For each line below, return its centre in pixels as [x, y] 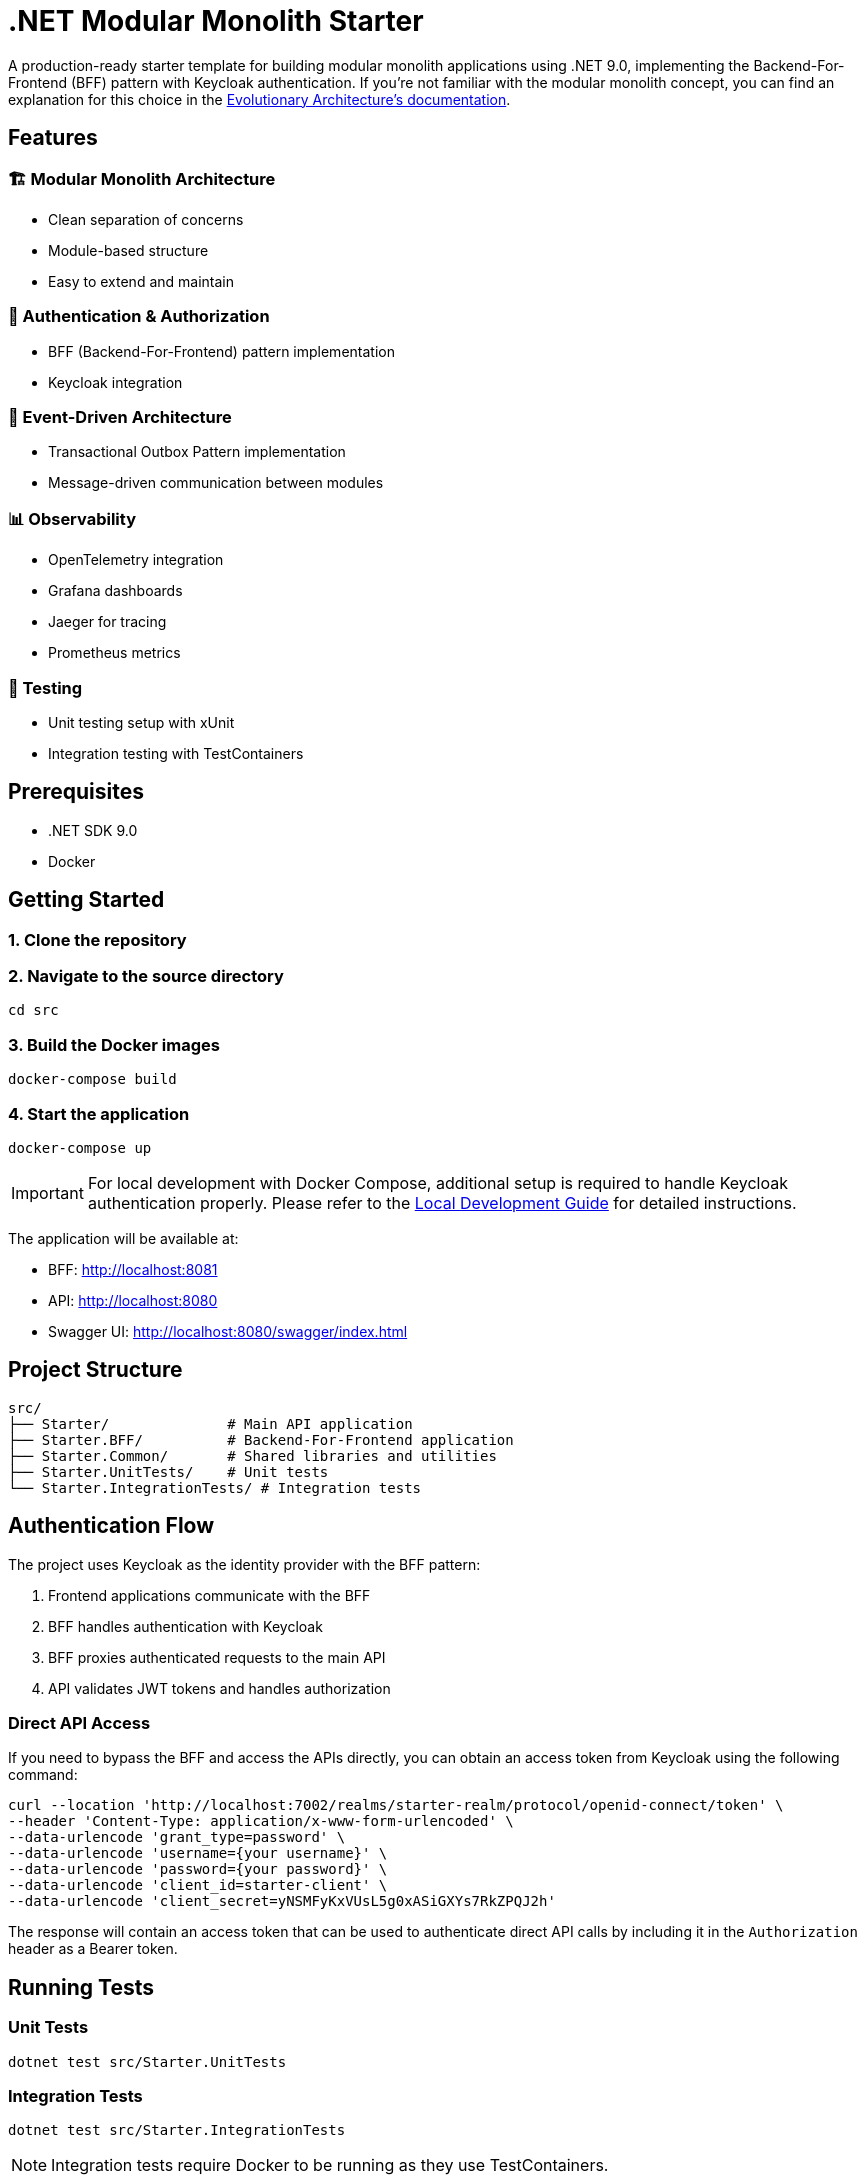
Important [47, 1192]
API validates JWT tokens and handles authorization [219, 1688]
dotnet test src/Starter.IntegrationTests [177, 2130]
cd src [33, 1010]
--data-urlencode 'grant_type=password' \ [177, 1837]
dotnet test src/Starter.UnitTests [147, 2061]
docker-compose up [80, 1147]
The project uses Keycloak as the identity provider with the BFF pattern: [244, 1564]
